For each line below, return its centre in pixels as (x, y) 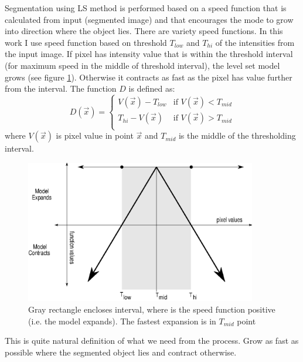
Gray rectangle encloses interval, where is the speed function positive (152, 309)
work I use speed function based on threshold (86, 42)
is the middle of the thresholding (237, 135)
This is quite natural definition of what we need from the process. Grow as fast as (152, 341)
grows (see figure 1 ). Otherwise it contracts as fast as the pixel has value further (149, 77)
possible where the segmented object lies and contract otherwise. (121, 352)
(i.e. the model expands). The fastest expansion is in (122, 321)
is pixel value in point (95, 135)
